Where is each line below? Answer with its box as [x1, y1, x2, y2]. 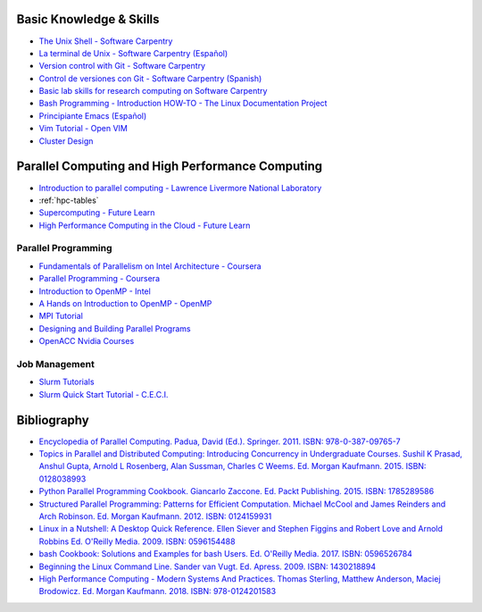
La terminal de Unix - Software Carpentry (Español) [38, 47, 229, 58]
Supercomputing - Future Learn [38, 207, 155, 218]
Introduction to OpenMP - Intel [38, 286, 151, 297]
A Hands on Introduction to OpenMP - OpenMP [38, 298, 212, 309]
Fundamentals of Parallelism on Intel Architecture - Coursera [38, 260, 262, 272]
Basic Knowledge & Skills [16, 12, 160, 27]
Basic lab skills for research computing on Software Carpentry [38, 86, 268, 96]
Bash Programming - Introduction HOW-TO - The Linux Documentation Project [38, 98, 328, 109]
